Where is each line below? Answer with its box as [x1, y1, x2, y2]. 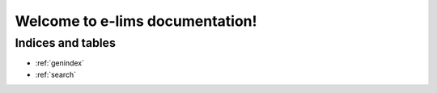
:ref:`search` [35, 70, 77, 79]
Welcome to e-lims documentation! [15, 12, 257, 30]
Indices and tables [15, 36, 117, 50]
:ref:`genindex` [35, 58, 85, 68]
